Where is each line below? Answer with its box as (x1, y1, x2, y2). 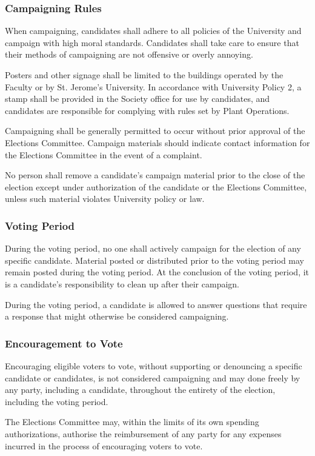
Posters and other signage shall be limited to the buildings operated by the (5, 69, 283, 81)
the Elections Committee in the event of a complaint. (5, 148, 202, 161)
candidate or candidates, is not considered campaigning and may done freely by (5, 371, 300, 384)
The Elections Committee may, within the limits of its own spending (5, 415, 259, 428)
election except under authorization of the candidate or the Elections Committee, (5, 180, 307, 193)
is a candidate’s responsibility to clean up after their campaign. (5, 277, 240, 290)
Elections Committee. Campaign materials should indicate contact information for (5, 136, 310, 149)
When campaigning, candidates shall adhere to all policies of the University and (5, 24, 302, 37)
